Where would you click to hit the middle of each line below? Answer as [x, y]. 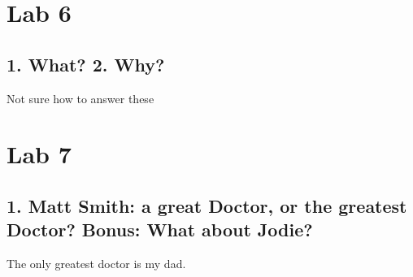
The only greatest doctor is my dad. [96, 264]
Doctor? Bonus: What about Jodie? [160, 229]
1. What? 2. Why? [86, 64]
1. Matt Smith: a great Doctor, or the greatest [207, 205]
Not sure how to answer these [80, 98]
